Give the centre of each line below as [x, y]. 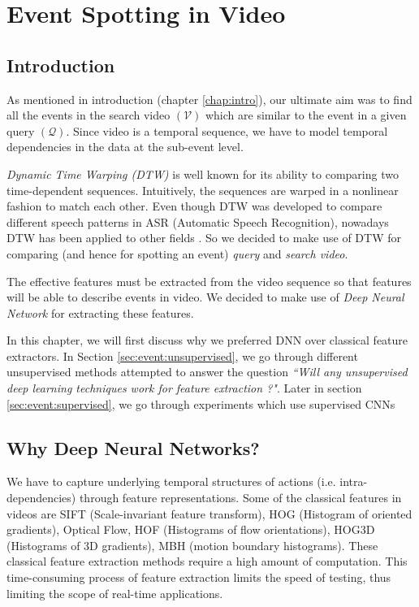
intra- [354, 481]
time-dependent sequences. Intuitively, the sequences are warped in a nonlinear [203, 190]
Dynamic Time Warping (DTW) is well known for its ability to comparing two [203, 173]
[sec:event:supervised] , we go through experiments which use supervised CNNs [201, 403]
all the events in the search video [89, 115]
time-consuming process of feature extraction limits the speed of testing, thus [199, 577]
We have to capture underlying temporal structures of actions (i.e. [171, 481]
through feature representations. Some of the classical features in [240, 498]
